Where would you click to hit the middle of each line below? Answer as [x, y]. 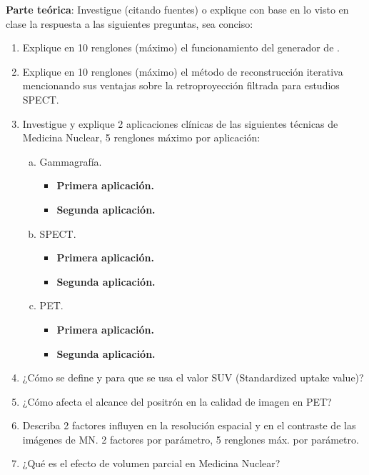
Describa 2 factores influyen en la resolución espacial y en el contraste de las [189, 425]
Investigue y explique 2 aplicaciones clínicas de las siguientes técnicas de [180, 123]
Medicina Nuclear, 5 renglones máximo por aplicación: [141, 137]
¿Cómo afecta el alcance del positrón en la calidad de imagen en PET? [177, 401]
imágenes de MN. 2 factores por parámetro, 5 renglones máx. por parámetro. [191, 439]
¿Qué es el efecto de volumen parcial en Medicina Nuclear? [151, 463]
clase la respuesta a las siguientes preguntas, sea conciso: [130, 23]
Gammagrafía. [71, 161]
